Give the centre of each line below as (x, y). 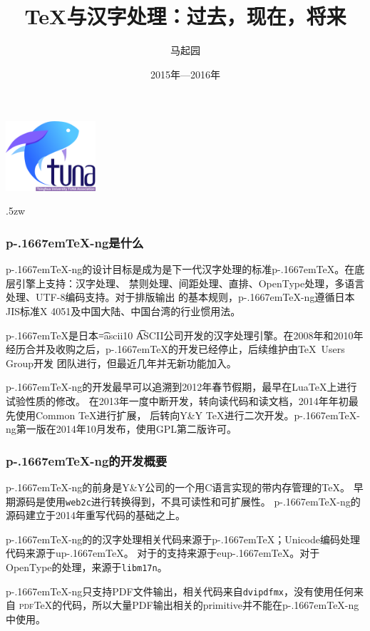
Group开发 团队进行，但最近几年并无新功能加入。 (121, 363)
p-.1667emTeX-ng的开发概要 (87, 460)
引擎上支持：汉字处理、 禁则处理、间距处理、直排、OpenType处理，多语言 (190, 283)
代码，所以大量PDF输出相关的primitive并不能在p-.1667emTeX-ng (211, 605)
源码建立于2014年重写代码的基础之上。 (96, 515)
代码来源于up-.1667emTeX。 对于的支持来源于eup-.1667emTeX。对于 (163, 553)
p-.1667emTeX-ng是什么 (75, 242)
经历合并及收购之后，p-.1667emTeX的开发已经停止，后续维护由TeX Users (175, 349)
